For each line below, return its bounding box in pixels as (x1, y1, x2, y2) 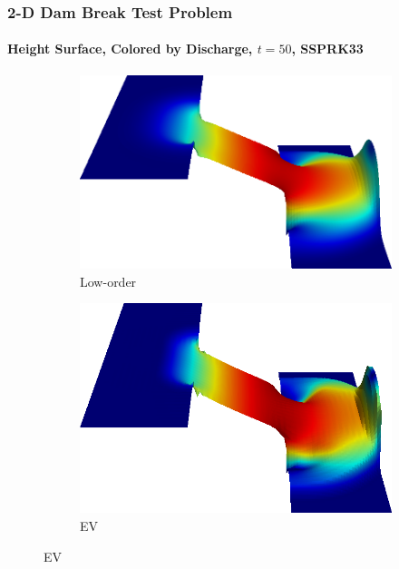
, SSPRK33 (291, 39, 364, 58)
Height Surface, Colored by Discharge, (7, 39, 253, 58)
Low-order (80, 271, 137, 290)
